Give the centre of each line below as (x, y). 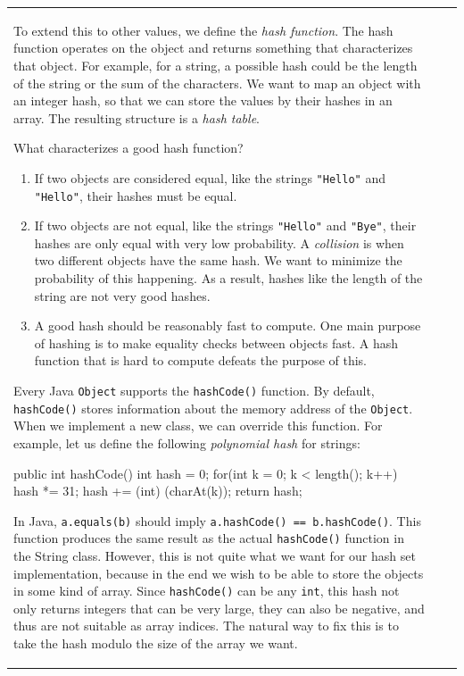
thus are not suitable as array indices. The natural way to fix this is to (206, 626)
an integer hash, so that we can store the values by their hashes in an (203, 100)
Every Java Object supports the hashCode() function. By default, (194, 391)
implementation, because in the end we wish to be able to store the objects (219, 573)
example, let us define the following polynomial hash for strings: (187, 442)
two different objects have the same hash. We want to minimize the (218, 260)
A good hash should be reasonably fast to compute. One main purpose (228, 325)
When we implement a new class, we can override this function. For (198, 426)
